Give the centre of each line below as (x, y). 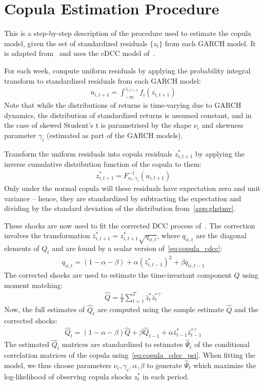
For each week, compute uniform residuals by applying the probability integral (127, 70)
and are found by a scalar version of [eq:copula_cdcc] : (137, 248)
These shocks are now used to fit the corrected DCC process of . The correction (130, 225)
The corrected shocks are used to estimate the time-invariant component (118, 275)
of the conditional (222, 344)
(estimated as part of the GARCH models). (115, 135)
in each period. (166, 376)
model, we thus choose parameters (58, 365)
